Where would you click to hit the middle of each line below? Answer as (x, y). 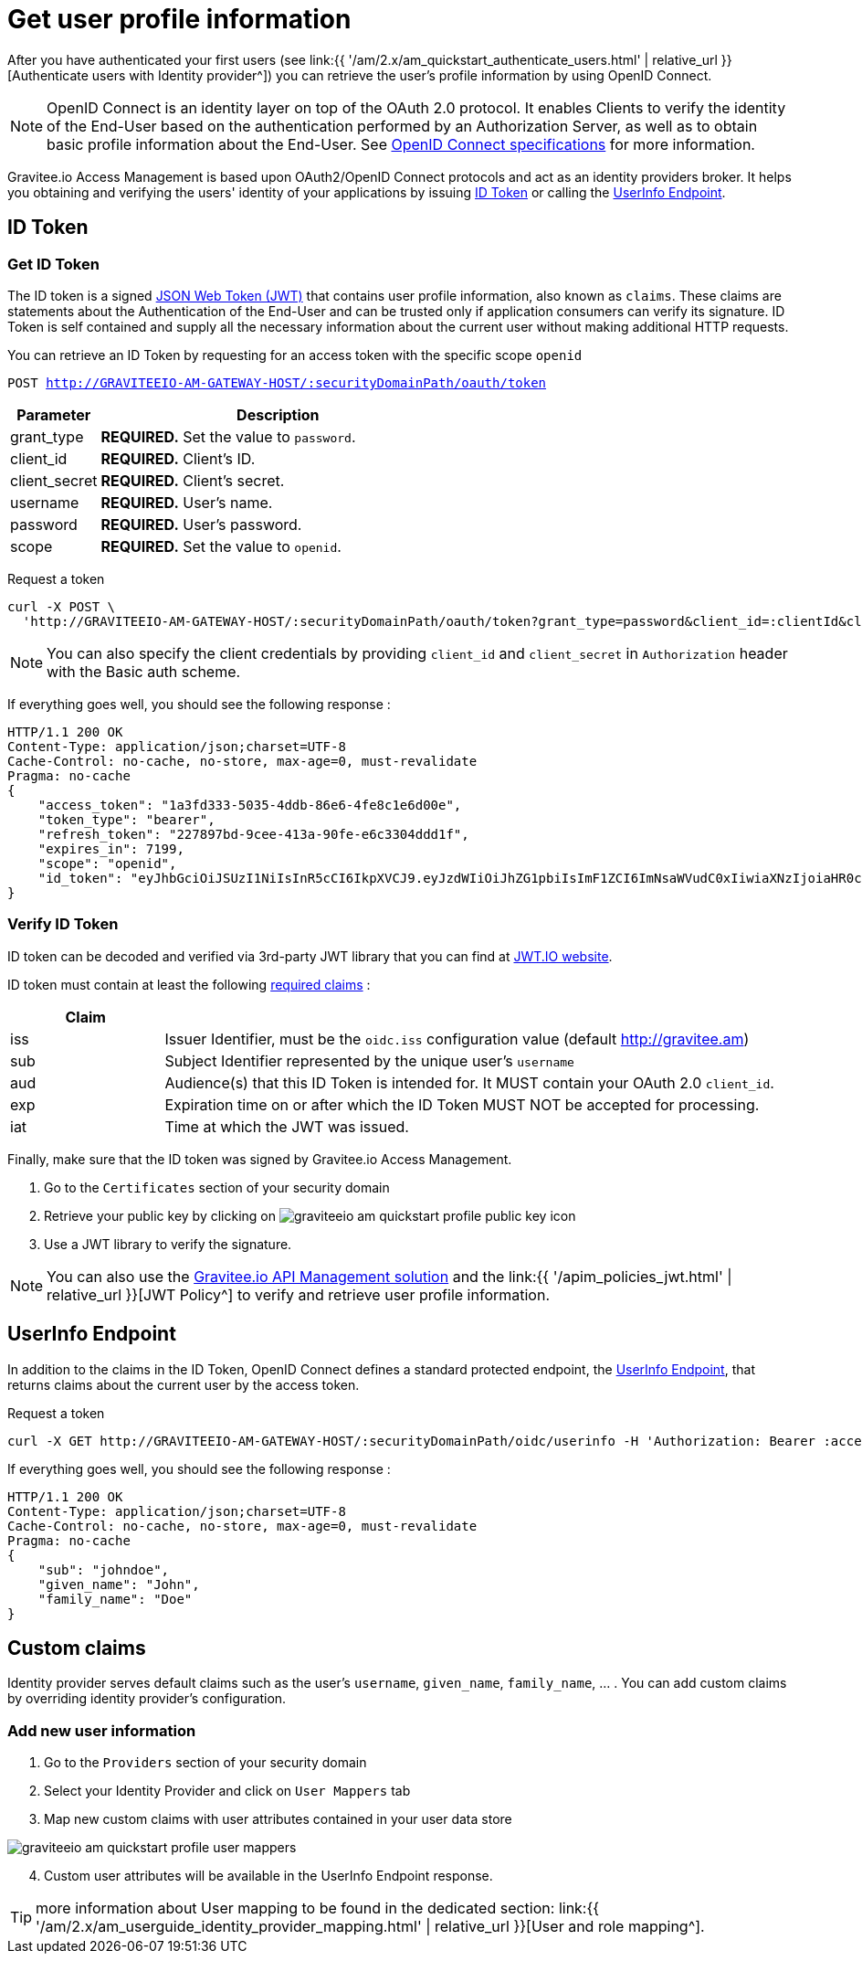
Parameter (54, 414)
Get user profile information (179, 19)
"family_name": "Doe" (115, 1599)
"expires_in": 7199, (111, 848)
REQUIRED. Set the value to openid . (221, 546)
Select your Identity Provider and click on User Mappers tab (227, 1791)
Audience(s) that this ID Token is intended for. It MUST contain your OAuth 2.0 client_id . (469, 1082)
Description (278, 414)
